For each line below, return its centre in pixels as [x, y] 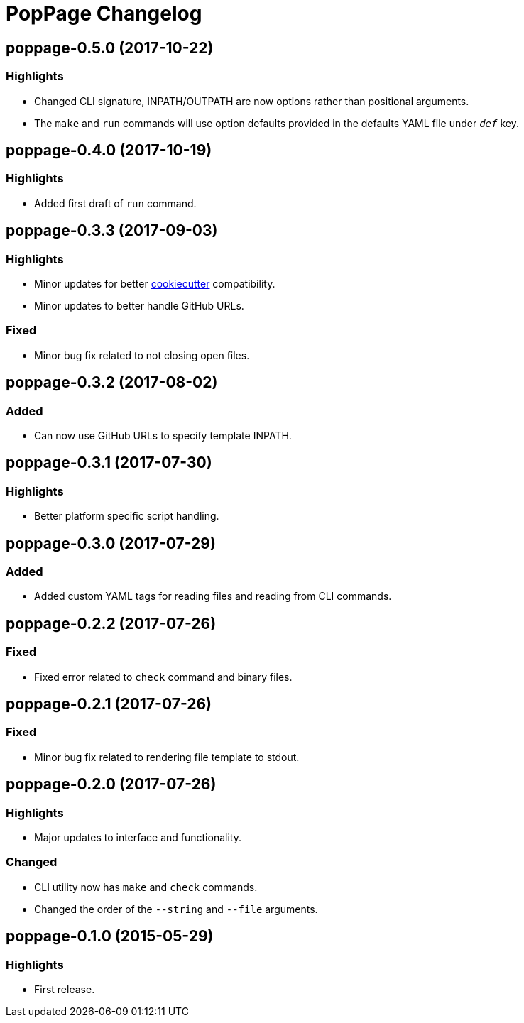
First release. [65, 990]
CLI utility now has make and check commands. [146, 887]
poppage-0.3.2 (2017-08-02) [112, 383]
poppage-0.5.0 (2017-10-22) [110, 48]
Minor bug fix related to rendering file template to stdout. [167, 757]
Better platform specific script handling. [127, 516]
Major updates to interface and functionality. [138, 838]
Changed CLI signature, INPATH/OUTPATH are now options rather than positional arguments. [252, 101]
